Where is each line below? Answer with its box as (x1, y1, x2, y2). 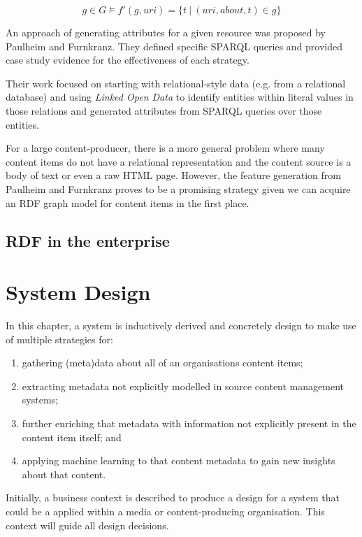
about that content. (22, 466, 106, 481)
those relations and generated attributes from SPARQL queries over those (6, 103, 322, 117)
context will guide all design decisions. (6, 517, 169, 532)
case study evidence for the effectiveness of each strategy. (6, 52, 249, 67)
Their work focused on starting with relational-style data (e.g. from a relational (6, 76, 346, 90)
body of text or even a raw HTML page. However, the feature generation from (6, 168, 341, 182)
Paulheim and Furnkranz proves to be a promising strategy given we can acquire (6, 181, 351, 196)
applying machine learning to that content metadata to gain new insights (22, 453, 335, 468)
